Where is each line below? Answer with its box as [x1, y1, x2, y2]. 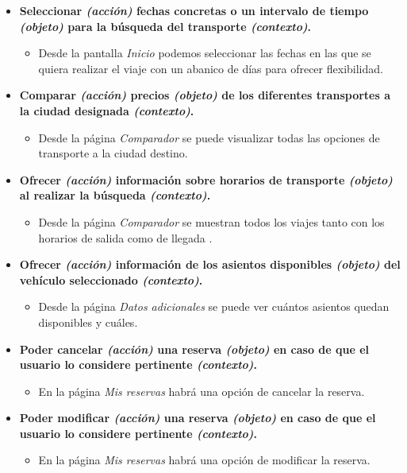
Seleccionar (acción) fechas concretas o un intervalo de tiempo [19, 2, 369, 18]
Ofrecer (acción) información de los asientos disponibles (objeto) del [19, 256, 401, 273]
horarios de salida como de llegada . [38, 229, 213, 246]
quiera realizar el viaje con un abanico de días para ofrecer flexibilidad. [38, 60, 383, 76]
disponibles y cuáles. [38, 313, 138, 330]
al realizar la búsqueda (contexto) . [19, 187, 211, 204]
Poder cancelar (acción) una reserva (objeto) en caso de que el [19, 340, 370, 357]
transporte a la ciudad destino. [38, 145, 188, 161]
